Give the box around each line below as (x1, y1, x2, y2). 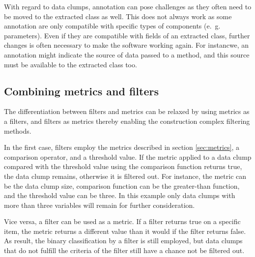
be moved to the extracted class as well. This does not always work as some (4, 11, 232, 21)
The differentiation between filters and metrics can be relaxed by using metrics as (4, 106, 250, 116)
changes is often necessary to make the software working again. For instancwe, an (4, 40, 249, 50)
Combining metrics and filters (4, 83, 159, 98)
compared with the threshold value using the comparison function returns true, (4, 161, 242, 171)
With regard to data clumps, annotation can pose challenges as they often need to (4, 1, 252, 11)
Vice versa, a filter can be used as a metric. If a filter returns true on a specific (4, 216, 241, 227)
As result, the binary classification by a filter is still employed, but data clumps (4, 235, 243, 246)
